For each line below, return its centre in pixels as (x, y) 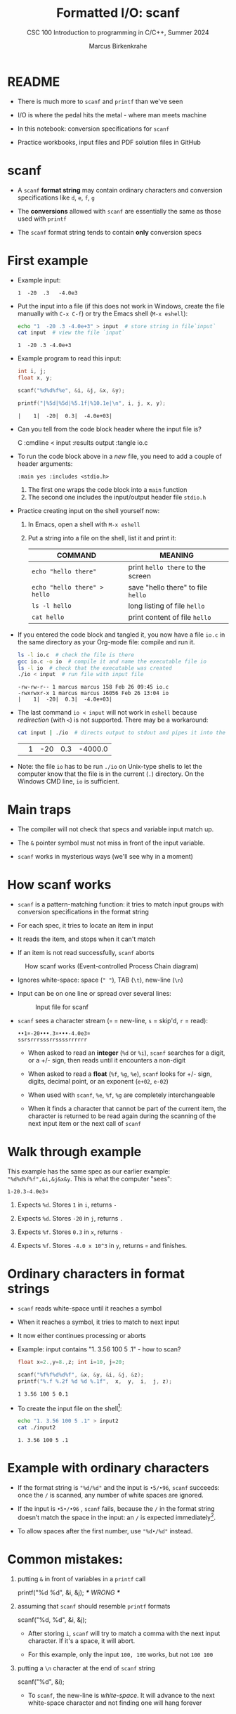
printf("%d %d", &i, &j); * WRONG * (69, 1592)
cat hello (48, 617)
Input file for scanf (62, 1007)
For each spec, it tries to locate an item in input (85, 926)
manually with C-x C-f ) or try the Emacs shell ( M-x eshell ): (103, 313)
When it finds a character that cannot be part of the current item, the (127, 1109)
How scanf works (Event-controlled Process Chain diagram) (112, 966)
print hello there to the (167, 567)
